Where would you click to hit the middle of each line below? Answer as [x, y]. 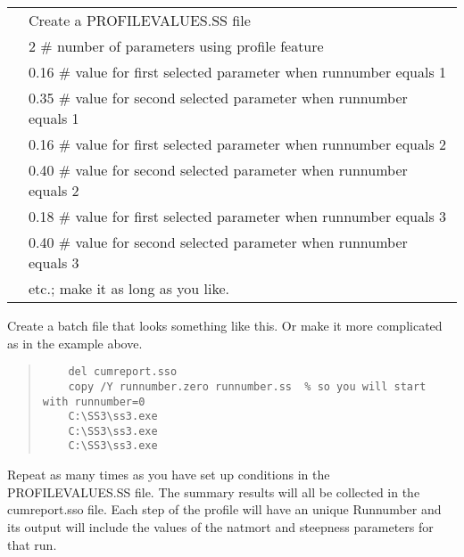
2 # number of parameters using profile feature [176, 46]
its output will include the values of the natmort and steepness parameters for [220, 526]
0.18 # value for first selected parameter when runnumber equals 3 [238, 216]
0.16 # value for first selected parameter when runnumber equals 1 [238, 72]
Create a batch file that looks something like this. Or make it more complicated [225, 325]
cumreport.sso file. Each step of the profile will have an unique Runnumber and [224, 509]
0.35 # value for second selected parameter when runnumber [218, 98]
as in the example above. [75, 343]
